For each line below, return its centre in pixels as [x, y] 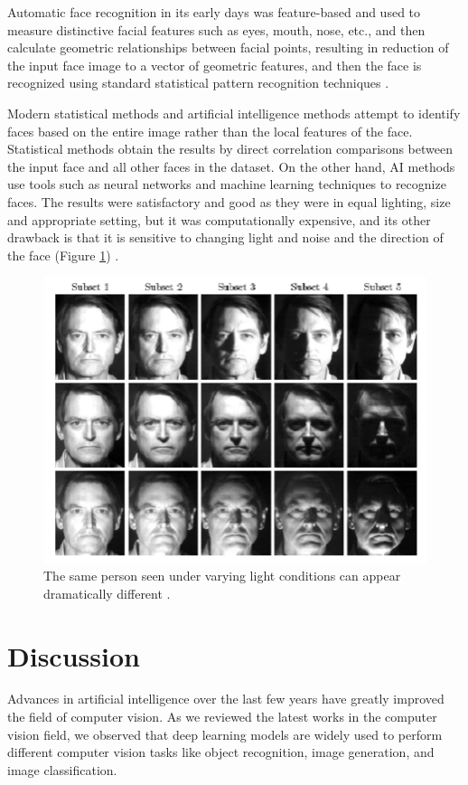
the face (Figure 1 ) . [63, 255]
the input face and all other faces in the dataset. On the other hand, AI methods [231, 166]
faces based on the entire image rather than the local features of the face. [210, 131]
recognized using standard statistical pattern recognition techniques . [198, 83]
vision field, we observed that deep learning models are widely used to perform [225, 734]
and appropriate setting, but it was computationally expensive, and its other [219, 219]
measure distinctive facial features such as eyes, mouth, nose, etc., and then [216, 29]
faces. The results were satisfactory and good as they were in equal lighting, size [229, 201]
